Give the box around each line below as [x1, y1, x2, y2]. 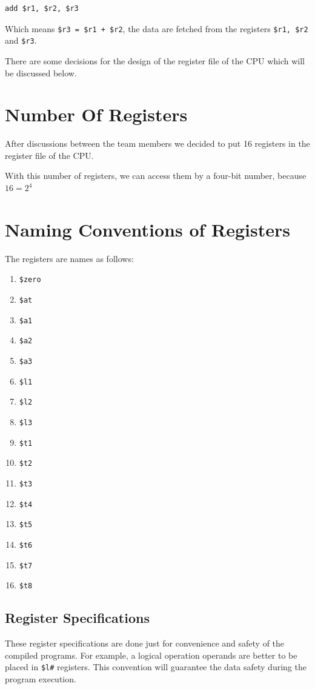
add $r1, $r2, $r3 [5, 4, 79, 13]
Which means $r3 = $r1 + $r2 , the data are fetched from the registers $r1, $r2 [5, 22, 308, 35]
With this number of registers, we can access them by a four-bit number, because [5, 169, 307, 182]
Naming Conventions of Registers [5, 217, 290, 241]
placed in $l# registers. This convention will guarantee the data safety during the [5, 660, 307, 673]
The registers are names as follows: [5, 252, 134, 264]
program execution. [5, 672, 76, 685]
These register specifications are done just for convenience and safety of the [5, 637, 285, 650]
